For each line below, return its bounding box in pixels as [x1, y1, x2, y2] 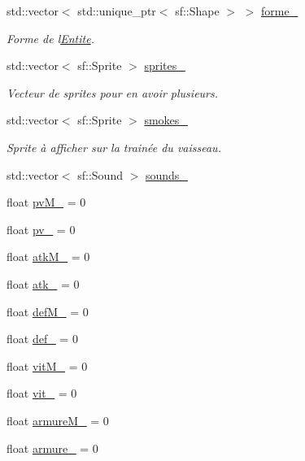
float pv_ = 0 [7, 220, 76, 237]
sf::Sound [77, 166, 123, 183]
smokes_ [144, 111, 188, 128]
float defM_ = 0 [7, 302, 89, 320]
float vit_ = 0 [7, 385, 77, 402]
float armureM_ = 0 [7, 411, 109, 428]
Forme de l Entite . [7, 29, 94, 46]
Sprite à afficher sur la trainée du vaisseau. [7, 138, 221, 155]
